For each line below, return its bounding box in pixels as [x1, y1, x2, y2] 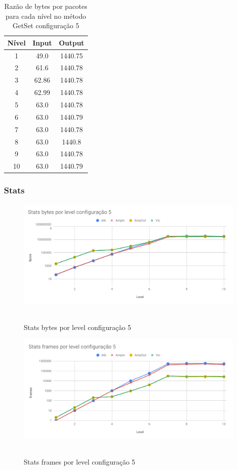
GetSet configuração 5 [12, 20, 79, 31]
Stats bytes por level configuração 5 [24, 322, 131, 332]
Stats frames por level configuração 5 [24, 457, 135, 467]
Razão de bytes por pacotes [4, 1, 87, 11]
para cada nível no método [5, 10, 86, 21]
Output [59, 37, 84, 47]
